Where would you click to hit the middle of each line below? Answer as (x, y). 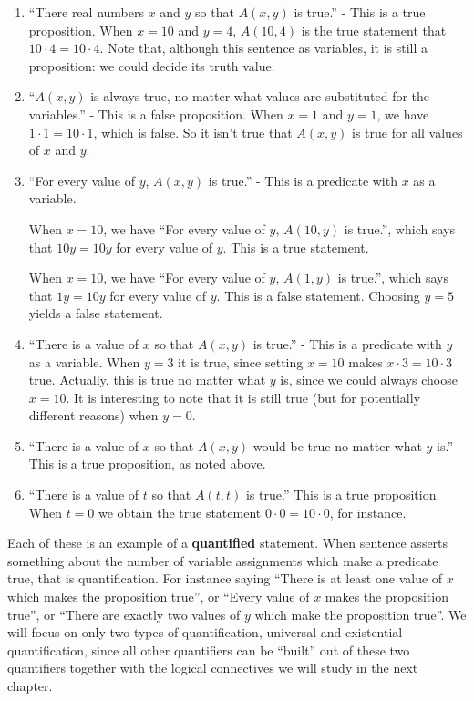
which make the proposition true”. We (361, 614)
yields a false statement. (96, 313)
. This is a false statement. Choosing (318, 295)
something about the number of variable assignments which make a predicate (223, 560)
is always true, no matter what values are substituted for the (260, 96)
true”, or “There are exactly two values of (124, 614)
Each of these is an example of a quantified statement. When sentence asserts (228, 543)
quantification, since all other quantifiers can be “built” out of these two (209, 649)
